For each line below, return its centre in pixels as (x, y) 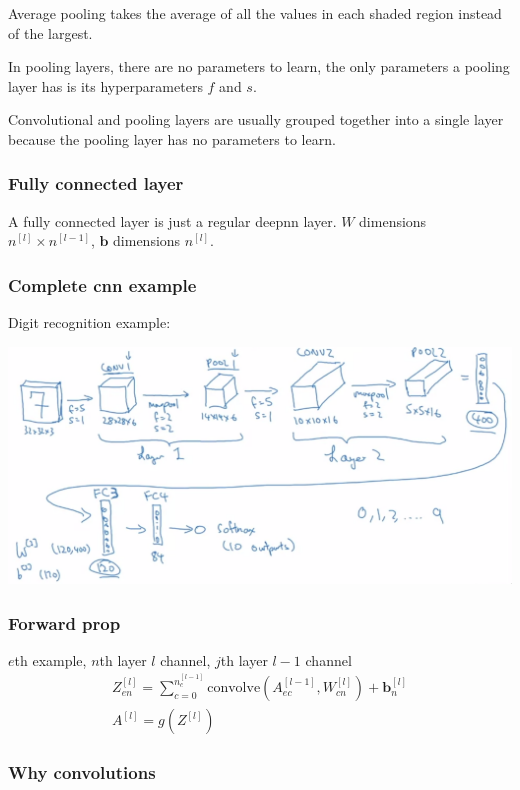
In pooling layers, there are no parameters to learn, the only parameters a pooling (259, 66)
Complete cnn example (102, 284)
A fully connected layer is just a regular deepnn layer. (172, 220)
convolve (234, 688)
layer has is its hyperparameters (105, 85)
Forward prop (64, 622)
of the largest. (50, 32)
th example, (50, 659)
